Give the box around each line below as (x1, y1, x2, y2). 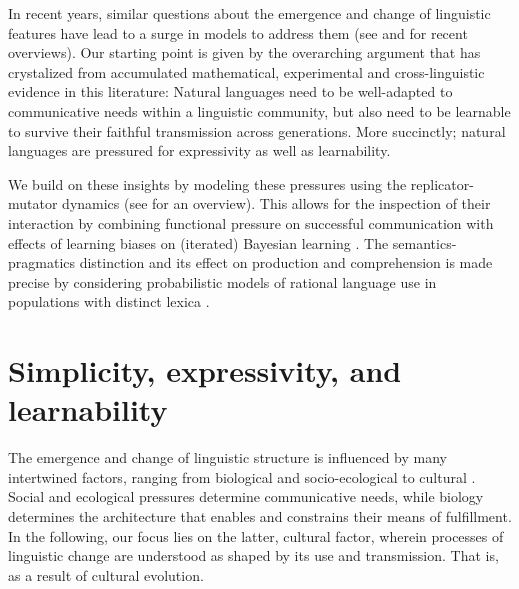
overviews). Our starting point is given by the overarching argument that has (8, 42, 481, 63)
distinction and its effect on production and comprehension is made (79, 252, 493, 273)
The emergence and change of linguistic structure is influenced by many (8, 447, 447, 468)
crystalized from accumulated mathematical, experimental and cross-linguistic (8, 61, 485, 82)
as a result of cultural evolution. (8, 564, 204, 585)
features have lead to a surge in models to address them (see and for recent (8, 22, 468, 43)
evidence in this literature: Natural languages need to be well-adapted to (8, 81, 453, 102)
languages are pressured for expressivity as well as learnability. (8, 140, 391, 161)
